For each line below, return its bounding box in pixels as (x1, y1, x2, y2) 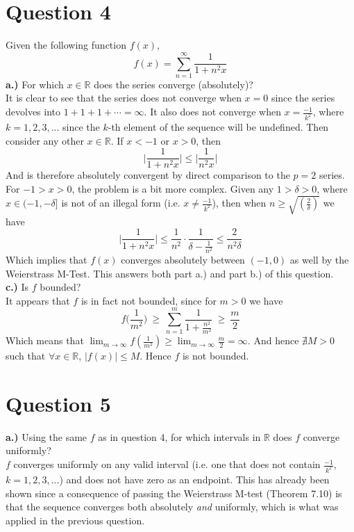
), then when (212, 195, 267, 210)
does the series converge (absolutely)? (94, 76, 253, 91)
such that (6, 348, 46, 363)
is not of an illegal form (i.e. (61, 195, 180, 210)
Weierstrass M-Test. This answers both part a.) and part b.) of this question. (6, 266, 334, 280)
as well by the (289, 252, 349, 267)
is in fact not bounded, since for (81, 293, 217, 307)
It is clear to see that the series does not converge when (6, 90, 242, 105)
